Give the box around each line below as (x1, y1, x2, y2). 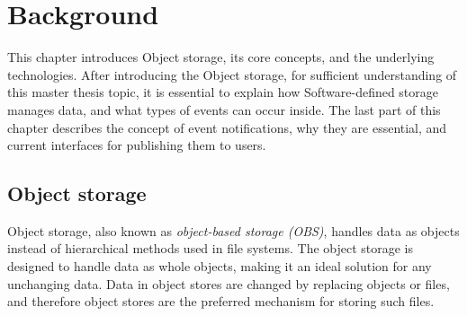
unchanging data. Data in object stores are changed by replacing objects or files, (7, 274, 450, 293)
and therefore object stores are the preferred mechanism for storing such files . (7, 292, 435, 311)
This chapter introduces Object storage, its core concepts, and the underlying (7, 48, 435, 66)
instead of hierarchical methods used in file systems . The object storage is (7, 239, 414, 258)
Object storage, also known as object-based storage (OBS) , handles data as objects (7, 221, 460, 240)
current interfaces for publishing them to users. (7, 136, 266, 154)
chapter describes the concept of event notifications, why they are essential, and (7, 118, 447, 136)
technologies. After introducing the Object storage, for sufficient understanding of (7, 65, 457, 83)
